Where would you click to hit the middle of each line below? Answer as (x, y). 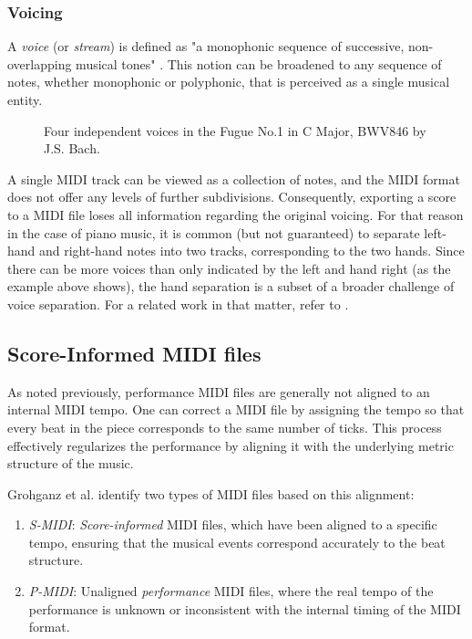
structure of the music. (71, 463)
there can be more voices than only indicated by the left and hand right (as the (229, 268)
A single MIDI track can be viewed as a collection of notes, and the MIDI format (234, 178)
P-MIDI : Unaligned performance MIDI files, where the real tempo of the (231, 591)
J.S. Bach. (72, 148)
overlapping (40, 63)
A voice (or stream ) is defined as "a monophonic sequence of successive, (206, 46)
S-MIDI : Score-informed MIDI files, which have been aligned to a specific (233, 524)
